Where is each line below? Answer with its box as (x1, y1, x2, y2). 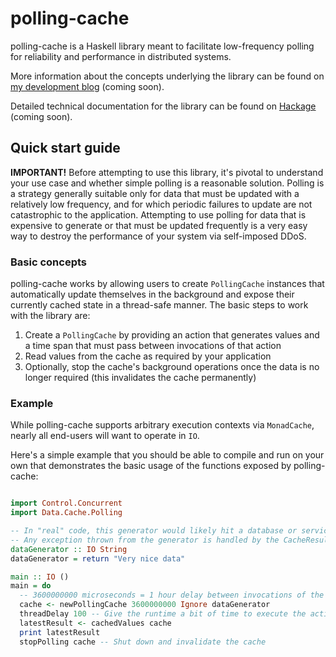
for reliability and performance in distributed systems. (10, 50, 232, 62)
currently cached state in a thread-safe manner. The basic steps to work (10, 299, 309, 311)
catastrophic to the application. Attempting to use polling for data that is (10, 208, 307, 221)
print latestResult (19, 627, 101, 637)
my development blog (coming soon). (10, 80, 165, 92)
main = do (10, 581, 52, 591)
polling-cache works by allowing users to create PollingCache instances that (10, 278, 325, 290)
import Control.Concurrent (10, 498, 123, 509)
